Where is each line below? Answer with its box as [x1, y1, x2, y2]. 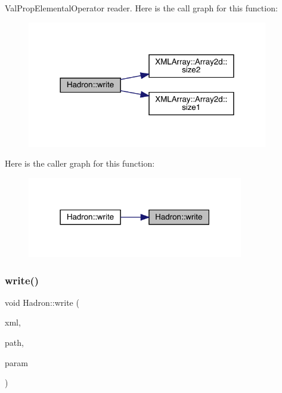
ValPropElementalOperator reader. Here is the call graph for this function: [5, 2, 278, 14]
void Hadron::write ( [5, 296, 79, 308]
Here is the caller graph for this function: [5, 157, 155, 170]
